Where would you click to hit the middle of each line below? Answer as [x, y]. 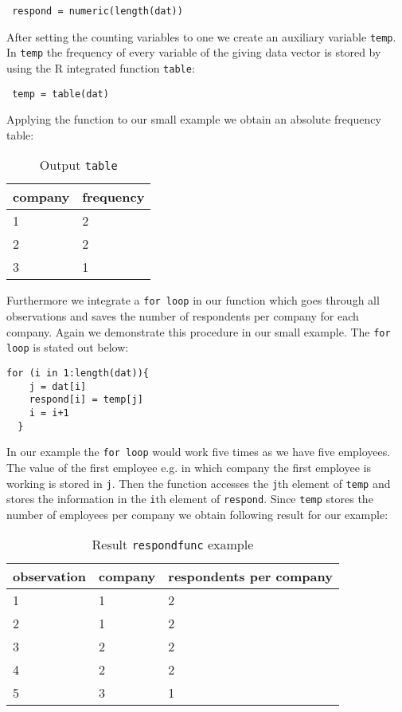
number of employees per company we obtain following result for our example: [197, 514]
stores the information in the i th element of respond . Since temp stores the [190, 499]
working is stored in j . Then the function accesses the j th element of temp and [199, 483]
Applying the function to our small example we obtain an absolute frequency [194, 119]
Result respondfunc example [173, 545]
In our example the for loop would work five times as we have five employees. [199, 452]
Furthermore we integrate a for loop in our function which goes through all [193, 300]
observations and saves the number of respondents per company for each [183, 316]
